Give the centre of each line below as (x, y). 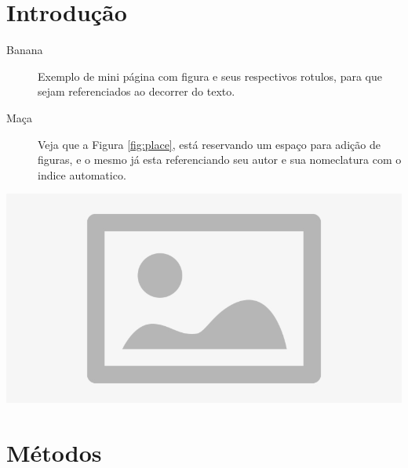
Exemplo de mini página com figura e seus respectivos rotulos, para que (210, 76)
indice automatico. (82, 174)
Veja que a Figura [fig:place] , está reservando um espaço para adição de (209, 144)
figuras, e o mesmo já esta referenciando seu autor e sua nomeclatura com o (220, 160)
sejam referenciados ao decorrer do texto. (137, 91)
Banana (25, 50)
